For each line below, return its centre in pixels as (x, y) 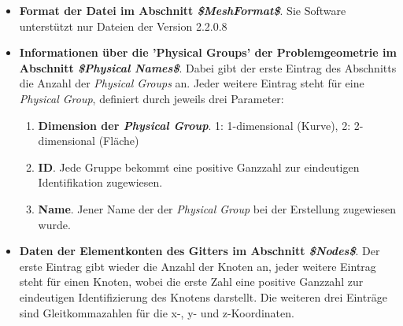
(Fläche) (119, 141)
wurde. (54, 224)
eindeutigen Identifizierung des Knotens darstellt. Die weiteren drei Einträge (203, 296)
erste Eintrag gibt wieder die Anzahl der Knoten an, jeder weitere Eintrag (198, 266)
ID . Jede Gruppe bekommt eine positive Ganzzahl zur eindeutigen (199, 167)
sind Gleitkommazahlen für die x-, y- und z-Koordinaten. (157, 312)
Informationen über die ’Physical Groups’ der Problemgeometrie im (208, 52)
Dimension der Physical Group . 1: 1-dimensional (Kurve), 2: (194, 125)
